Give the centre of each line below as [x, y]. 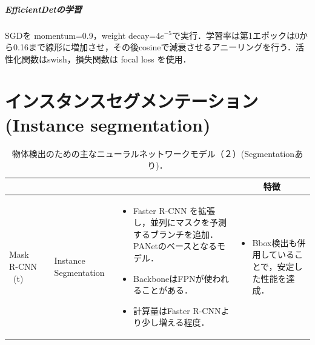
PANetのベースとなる [175, 246]
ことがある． [167, 290]
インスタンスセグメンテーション [132, 100]
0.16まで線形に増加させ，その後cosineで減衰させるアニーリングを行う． [154, 47]
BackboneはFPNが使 [173, 278]
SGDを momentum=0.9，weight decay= [81, 35]
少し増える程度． [176, 322]
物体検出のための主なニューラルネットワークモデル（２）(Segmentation [153, 153]
